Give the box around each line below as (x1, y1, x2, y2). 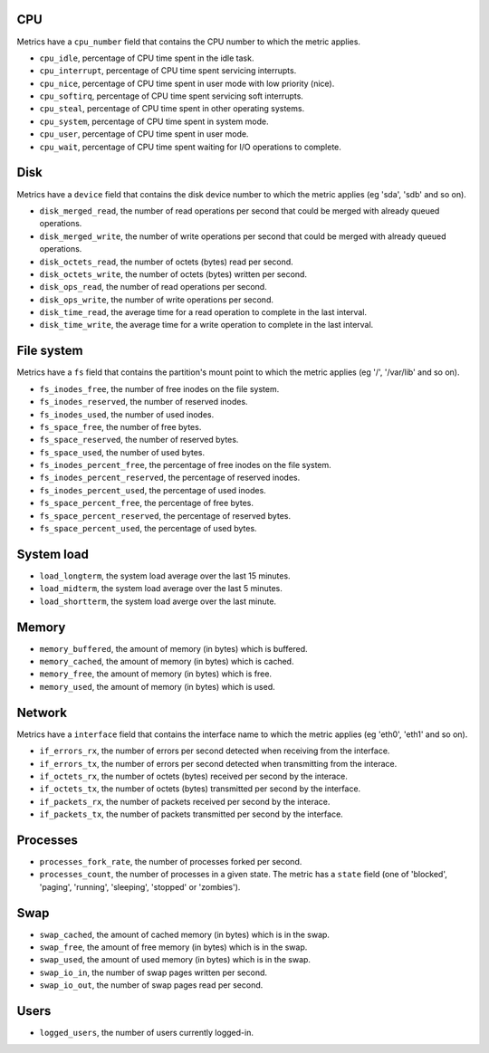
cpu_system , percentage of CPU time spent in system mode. (39, 116, 269, 127)
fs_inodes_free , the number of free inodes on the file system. (39, 383, 280, 394)
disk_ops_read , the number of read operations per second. (39, 282, 267, 292)
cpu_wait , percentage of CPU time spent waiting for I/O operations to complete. (39, 141, 341, 152)
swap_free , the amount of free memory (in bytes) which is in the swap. (39, 942, 308, 952)
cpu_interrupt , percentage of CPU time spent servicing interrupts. (39, 65, 297, 76)
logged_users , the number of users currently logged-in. (39, 1028, 254, 1039)
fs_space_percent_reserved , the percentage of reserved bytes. (39, 510, 292, 521)
